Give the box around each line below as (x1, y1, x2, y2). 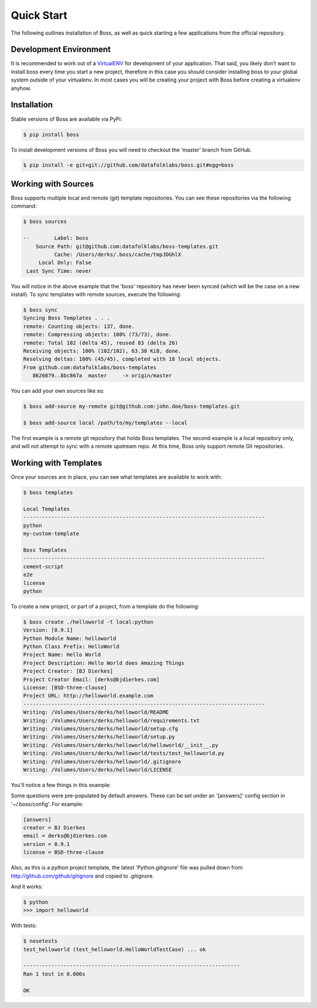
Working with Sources (11, 179, 94, 189)
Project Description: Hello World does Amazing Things (23, 659, 184, 666)
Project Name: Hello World (23, 651, 101, 658)
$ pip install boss (23, 131, 79, 138)
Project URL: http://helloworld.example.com (23, 692, 154, 699)
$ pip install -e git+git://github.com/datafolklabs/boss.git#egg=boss (23, 162, 234, 168)
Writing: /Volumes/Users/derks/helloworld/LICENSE (23, 766, 173, 773)
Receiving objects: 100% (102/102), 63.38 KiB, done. (23, 348, 181, 354)
